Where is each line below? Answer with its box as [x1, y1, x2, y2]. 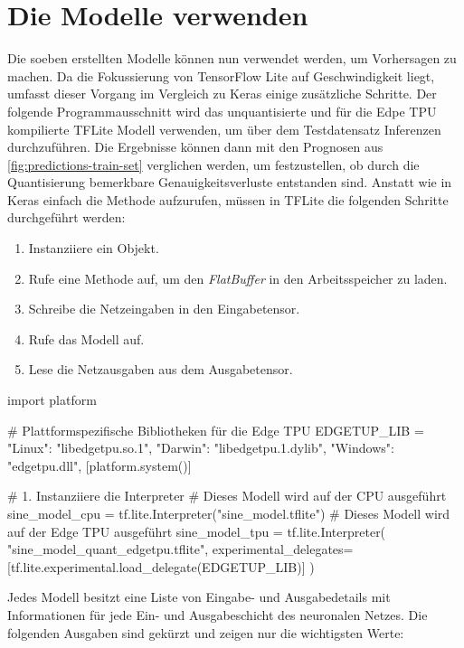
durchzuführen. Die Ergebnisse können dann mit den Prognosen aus [7, 137, 384, 156]
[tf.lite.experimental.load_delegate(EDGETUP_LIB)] [7, 557, 306, 576]
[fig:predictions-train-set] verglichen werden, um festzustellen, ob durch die [7, 155, 420, 174]
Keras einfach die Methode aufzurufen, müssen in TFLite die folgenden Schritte [7, 190, 449, 209]
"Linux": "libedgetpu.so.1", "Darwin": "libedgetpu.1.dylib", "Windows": [7, 438, 394, 457]
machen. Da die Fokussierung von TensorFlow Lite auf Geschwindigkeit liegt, [7, 66, 435, 85]
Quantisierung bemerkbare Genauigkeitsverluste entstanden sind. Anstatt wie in [7, 173, 452, 192]
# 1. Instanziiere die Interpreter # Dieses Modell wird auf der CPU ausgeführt [7, 486, 447, 505]
